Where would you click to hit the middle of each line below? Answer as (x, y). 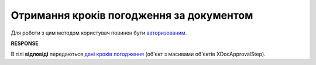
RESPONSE (25, 43)
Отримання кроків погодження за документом (132, 15)
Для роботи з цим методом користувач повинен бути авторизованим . (99, 33)
